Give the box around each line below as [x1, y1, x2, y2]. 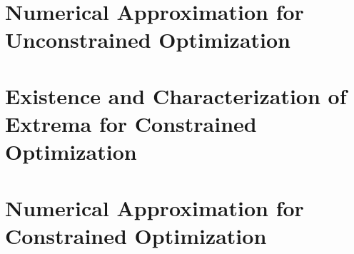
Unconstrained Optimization [5, 25, 291, 54]
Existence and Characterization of [5, 81, 347, 110]
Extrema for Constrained [5, 108, 257, 138]
